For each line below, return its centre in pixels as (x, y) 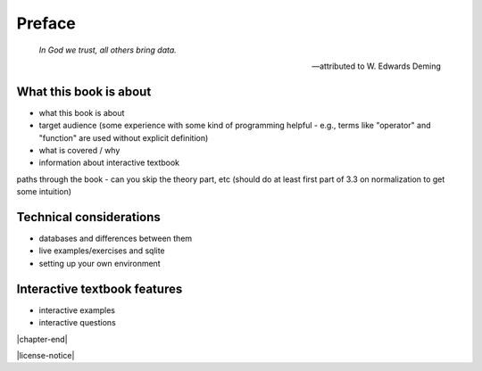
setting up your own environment (100, 263)
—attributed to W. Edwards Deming (376, 66)
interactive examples (77, 310)
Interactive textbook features (100, 289)
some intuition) (44, 192)
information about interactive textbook (109, 163)
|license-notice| (46, 355)
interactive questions (77, 323)
